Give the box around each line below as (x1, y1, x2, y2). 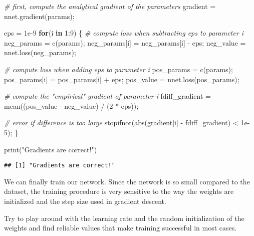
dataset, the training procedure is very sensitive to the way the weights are (4, 186, 234, 196)
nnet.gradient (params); (4, 11, 75, 21)
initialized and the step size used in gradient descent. (4, 195, 166, 206)
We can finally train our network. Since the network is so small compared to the (4, 176, 250, 186)
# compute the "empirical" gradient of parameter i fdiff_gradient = (4, 91, 211, 101)
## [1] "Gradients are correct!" (4, 162, 115, 169)
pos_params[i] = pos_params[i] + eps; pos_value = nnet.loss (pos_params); (4, 74, 239, 84)
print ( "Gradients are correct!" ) (4, 144, 97, 154)
